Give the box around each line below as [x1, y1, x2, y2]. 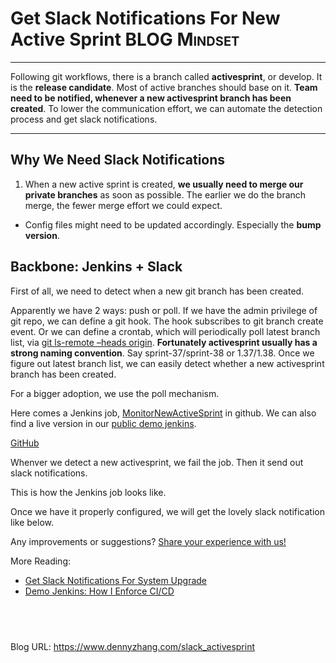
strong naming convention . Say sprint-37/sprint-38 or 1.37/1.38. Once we [10, 347, 315, 359]
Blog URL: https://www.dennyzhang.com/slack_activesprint [10, 640, 256, 652]
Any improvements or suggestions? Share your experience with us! [10, 535, 287, 547]
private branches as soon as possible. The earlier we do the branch [24, 188, 307, 201]
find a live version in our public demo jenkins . [10, 417, 197, 429]
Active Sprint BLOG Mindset [10, 28, 240, 51]
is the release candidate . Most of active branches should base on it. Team [10, 81, 318, 93]
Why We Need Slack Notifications [10, 152, 226, 169]
